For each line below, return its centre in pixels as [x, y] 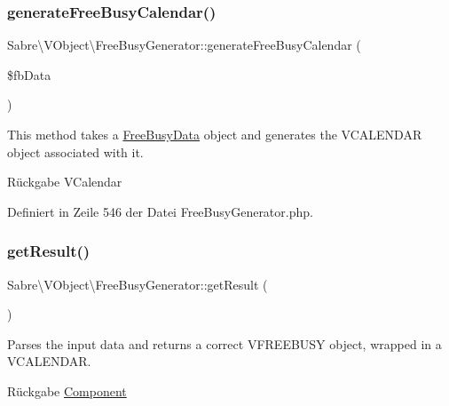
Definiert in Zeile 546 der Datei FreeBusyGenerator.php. [160, 211]
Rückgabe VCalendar [65, 182]
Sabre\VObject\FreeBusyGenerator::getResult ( [138, 284]
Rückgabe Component [67, 390]
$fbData [29, 74]
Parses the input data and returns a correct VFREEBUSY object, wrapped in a [224, 343]
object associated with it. [75, 151]
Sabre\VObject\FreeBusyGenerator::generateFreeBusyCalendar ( [184, 45]
